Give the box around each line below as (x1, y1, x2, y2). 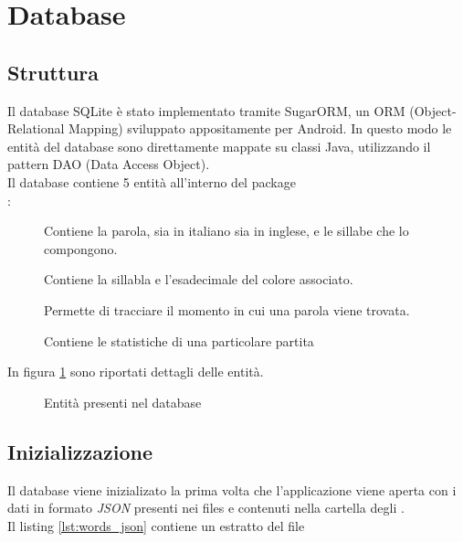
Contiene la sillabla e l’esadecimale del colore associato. (44, 270, 353, 289)
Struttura (7, 58, 100, 86)
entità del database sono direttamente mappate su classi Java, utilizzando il (7, 136, 431, 155)
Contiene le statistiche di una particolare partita (44, 331, 314, 350)
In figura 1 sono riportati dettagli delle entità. (7, 362, 264, 381)
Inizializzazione (7, 437, 153, 465)
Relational (7, 119, 65, 138)
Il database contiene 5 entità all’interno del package (7, 172, 296, 191)
